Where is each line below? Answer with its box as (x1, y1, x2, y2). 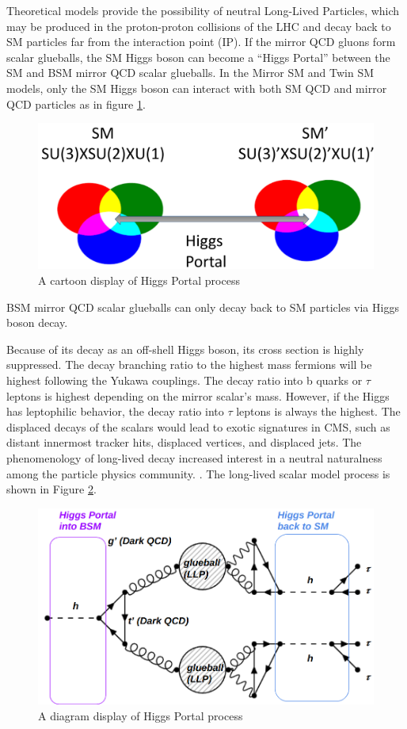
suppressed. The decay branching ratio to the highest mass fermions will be (6, 356, 372, 373)
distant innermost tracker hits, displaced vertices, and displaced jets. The (6, 434, 362, 451)
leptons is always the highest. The (236, 403, 401, 420)
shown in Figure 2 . (6, 481, 97, 497)
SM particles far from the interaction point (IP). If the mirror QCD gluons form (6, 33, 396, 50)
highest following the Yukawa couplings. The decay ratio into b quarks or (6, 371, 363, 388)
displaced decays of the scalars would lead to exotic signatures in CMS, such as (6, 418, 390, 435)
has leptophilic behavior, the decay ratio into (6, 403, 224, 420)
